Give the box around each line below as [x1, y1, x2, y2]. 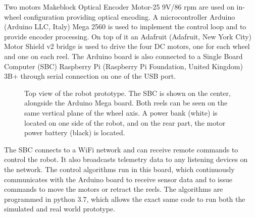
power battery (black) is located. [24, 127, 125, 138]
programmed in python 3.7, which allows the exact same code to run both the [4, 193, 245, 204]
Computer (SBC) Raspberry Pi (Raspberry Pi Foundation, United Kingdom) [4, 61, 243, 71]
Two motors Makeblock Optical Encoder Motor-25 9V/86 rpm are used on [4, 2, 234, 12]
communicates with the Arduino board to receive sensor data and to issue [4, 174, 233, 184]
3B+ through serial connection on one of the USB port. [4, 71, 176, 81]
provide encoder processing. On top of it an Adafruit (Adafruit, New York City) [4, 31, 252, 41]
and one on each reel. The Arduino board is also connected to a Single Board [4, 50, 243, 61]
